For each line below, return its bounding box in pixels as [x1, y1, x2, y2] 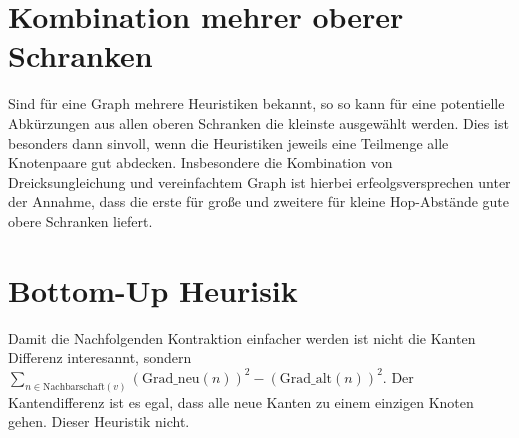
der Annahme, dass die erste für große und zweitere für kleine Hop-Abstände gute [8, 191, 510, 212]
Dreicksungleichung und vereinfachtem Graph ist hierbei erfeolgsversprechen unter [8, 171, 511, 192]
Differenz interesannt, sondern [8, 347, 192, 368]
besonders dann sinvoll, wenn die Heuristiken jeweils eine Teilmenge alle [8, 132, 449, 153]
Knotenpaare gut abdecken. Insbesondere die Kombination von [8, 152, 393, 173]
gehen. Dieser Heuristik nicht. [8, 411, 190, 432]
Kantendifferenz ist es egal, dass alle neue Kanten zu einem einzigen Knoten [8, 391, 474, 412]
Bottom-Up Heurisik [8, 269, 298, 310]
